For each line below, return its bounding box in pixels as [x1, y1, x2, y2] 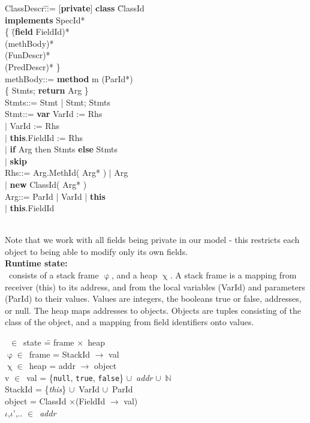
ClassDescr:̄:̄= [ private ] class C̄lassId [5, 2, 145, 14]
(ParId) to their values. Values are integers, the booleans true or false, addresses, [5, 292, 302, 305]
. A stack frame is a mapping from [170, 269, 297, 281]
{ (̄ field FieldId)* [5, 25, 70, 38]
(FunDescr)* [5, 49, 50, 61]
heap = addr [29, 359, 76, 372]
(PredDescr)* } [5, 60, 61, 73]
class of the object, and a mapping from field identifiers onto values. [5, 316, 254, 328]
